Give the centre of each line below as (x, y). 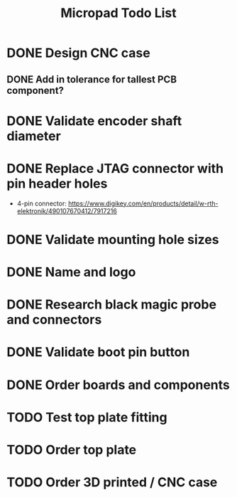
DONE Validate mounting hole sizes (113, 239)
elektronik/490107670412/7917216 (67, 210)
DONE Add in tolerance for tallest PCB (92, 79)
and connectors (54, 320)
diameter (34, 136)
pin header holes (57, 183)
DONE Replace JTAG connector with (115, 168)
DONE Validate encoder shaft (94, 121)
